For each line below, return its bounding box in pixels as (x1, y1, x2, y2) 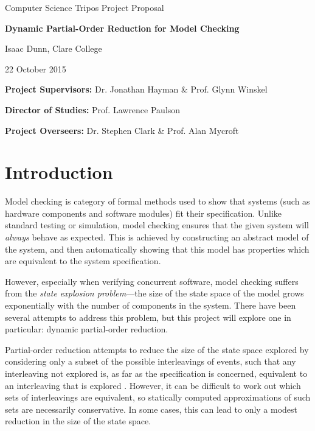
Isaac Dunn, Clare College (5, 42, 102, 55)
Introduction (5, 159, 113, 184)
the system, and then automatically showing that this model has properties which (5, 242, 310, 255)
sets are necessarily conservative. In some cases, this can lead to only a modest (5, 402, 298, 415)
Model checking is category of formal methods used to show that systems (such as (5, 195, 310, 208)
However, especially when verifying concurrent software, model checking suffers (5, 275, 299, 287)
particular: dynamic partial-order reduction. (5, 323, 168, 335)
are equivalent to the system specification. (5, 254, 161, 267)
